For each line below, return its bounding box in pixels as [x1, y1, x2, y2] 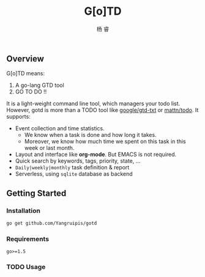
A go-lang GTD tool [15, 81, 64, 89]
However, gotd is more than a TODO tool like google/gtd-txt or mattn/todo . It [6, 106, 199, 114]
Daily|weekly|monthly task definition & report [15, 164, 130, 171]
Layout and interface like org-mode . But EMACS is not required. [15, 151, 177, 158]
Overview [6, 53, 45, 64]
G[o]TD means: [6, 70, 45, 77]
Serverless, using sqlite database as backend [15, 170, 133, 178]
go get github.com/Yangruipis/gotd [6, 220, 97, 227]
